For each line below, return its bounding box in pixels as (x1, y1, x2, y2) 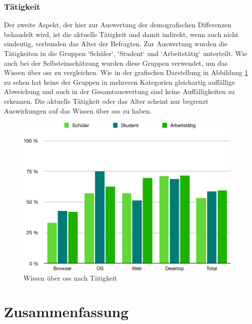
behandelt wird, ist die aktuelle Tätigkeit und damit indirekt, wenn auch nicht (4, 29, 239, 39)
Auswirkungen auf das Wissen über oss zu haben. (4, 105, 152, 115)
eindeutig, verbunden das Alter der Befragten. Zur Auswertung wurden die (4, 38, 228, 49)
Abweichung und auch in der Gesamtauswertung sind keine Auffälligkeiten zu (4, 86, 235, 96)
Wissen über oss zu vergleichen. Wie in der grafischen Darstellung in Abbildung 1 (4, 67, 248, 77)
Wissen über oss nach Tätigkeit (23, 273, 117, 283)
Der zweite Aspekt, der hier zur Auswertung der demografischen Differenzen (4, 19, 231, 30)
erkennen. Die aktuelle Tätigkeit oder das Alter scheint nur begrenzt (4, 95, 209, 106)
